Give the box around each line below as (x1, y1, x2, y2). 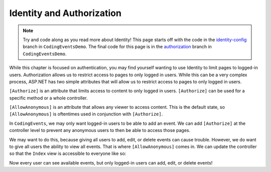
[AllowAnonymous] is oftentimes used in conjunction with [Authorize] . (9, 111, 163, 117)
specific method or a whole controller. (9, 95, 88, 101)
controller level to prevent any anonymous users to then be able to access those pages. (9, 127, 191, 133)
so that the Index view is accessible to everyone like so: (9, 150, 126, 156)
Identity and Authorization (9, 8, 121, 19)
